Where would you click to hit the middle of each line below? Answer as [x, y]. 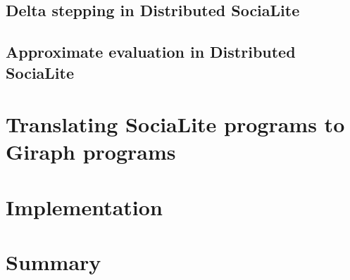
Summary [54, 262]
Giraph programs [91, 152]
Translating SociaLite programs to [175, 124]
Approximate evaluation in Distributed [151, 52]
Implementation [84, 206]
